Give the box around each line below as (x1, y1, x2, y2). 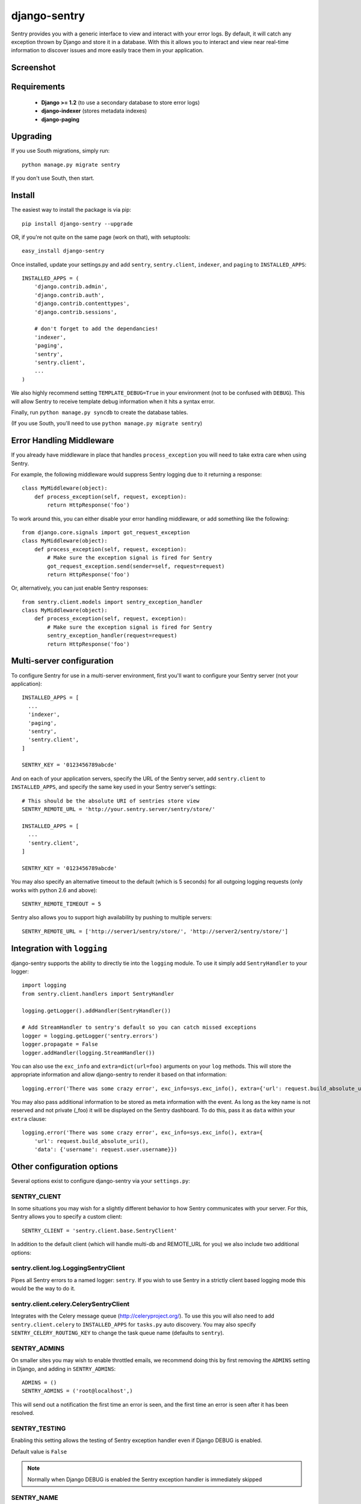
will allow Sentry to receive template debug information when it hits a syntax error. (11, 398, 215, 405)
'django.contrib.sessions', (34, 309, 117, 315)
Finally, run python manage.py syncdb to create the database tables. (11, 408, 188, 416)
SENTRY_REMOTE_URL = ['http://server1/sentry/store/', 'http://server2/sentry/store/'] (22, 928, 289, 935)
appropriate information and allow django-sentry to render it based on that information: (11, 1071, 227, 1078)
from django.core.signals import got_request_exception (22, 529, 190, 535)
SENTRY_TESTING (11, 1424, 66, 1432)
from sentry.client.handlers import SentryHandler (22, 990, 174, 997)
